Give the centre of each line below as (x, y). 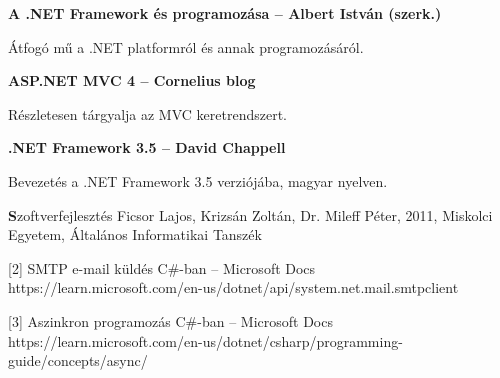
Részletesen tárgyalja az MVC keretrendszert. (147, 113)
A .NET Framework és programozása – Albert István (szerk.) (225, 13)
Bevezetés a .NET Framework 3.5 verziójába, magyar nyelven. (198, 180)
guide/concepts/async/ (78, 360)
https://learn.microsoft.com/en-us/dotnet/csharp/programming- (205, 340)
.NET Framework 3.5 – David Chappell (147, 147)
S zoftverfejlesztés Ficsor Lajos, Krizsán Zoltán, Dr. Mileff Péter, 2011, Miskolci (250, 214)
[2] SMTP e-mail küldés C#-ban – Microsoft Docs (162, 267)
